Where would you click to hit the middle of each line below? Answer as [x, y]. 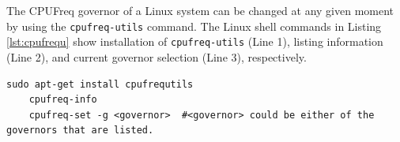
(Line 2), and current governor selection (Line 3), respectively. [157, 56]
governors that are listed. [80, 131]
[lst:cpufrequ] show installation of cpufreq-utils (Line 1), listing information [195, 41]
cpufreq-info [63, 100]
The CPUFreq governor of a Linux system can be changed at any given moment [200, 10]
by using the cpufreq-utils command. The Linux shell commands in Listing [194, 26]
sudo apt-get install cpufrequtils [100, 84]
